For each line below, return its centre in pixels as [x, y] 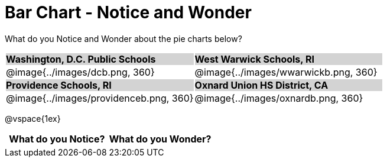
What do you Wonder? [160, 139]
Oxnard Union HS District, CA [261, 85]
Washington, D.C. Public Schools [81, 59]
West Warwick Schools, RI [254, 59]
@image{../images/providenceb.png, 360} [100, 98]
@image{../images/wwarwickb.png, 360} [286, 72]
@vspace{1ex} [33, 118]
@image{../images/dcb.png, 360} [80, 72]
